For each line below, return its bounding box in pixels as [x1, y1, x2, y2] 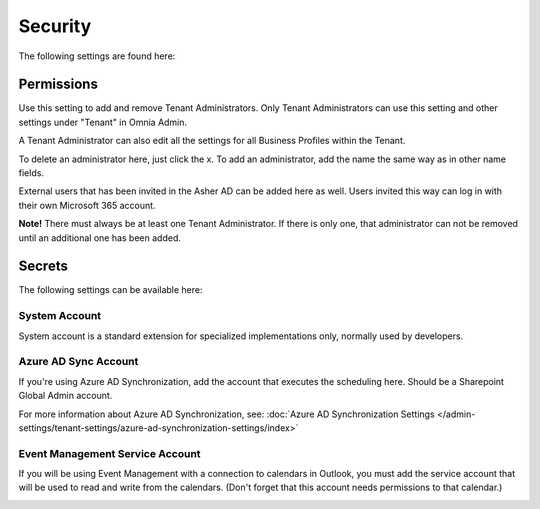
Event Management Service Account [18, 446, 201, 460]
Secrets [18, 258, 69, 275]
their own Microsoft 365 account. [18, 199, 156, 211]
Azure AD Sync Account [18, 355, 139, 369]
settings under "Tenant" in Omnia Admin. [18, 116, 188, 128]
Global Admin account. [18, 390, 113, 402]
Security [18, 15, 92, 37]
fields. [18, 167, 45, 179]
